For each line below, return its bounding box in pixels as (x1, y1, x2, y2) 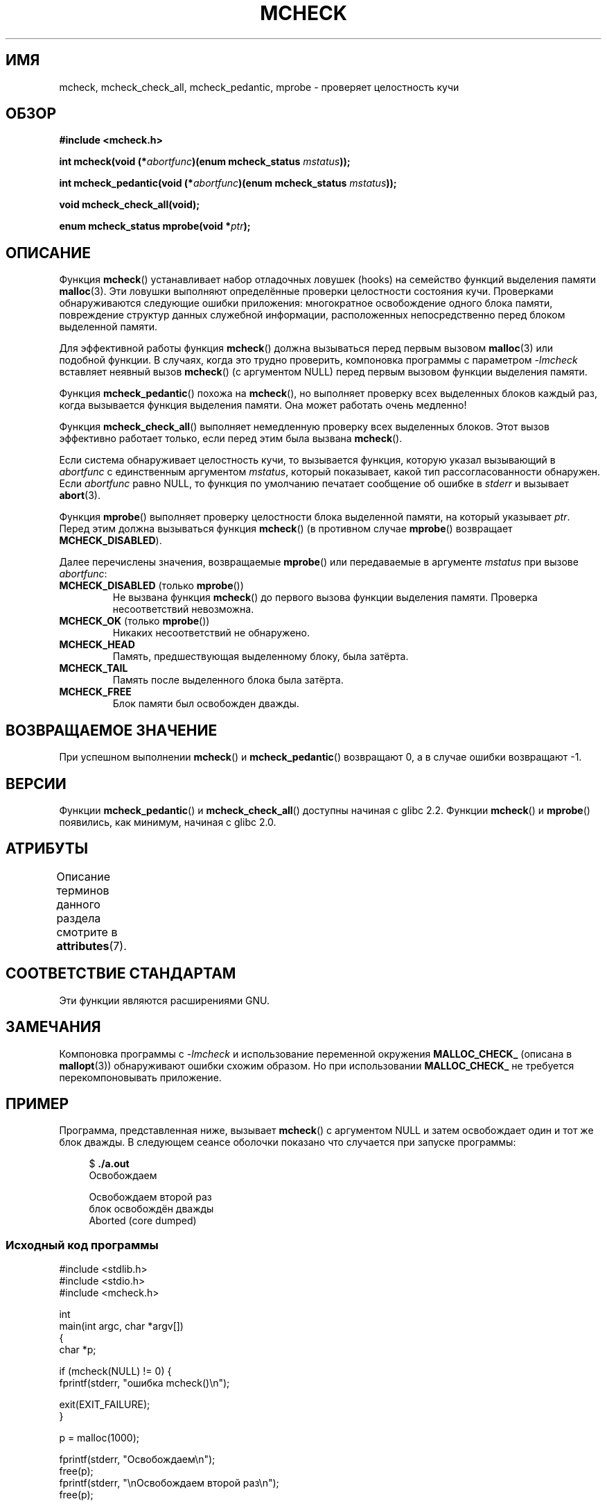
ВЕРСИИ (6, 775, 67, 793)
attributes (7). (56, 938, 127, 953)
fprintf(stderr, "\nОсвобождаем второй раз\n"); (59, 1477, 279, 1489)
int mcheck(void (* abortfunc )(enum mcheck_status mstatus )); (59, 155, 351, 168)
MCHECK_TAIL (59, 662, 128, 675)
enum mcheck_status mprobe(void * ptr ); (59, 220, 251, 232)
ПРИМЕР (6, 1094, 69, 1112)
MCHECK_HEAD (59, 638, 135, 651)
